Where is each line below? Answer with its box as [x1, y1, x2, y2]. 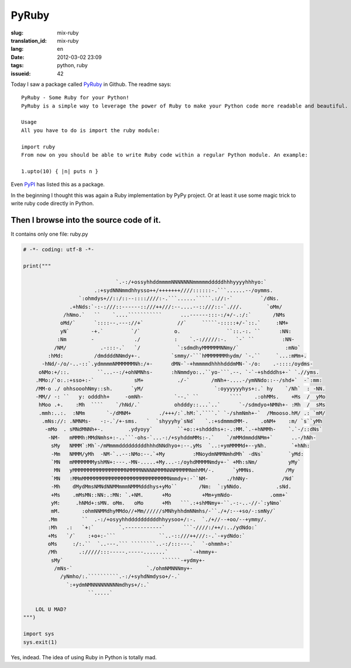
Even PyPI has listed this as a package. [11, 181, 105, 188]
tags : [11, 62, 24, 69]
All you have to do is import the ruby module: [21, 127, 160, 134]
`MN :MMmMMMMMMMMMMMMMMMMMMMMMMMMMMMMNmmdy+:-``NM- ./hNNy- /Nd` [50, 475, 295, 482]
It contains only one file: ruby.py [11, 230, 88, 237]
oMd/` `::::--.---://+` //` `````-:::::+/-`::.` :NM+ [60, 320, 289, 327]
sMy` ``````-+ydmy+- [50, 557, 205, 563]
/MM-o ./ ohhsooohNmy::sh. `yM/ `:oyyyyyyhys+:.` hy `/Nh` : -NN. [35, 385, 326, 392]
